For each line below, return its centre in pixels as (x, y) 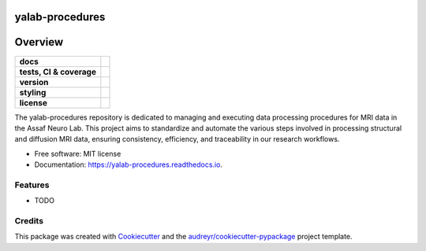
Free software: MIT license (78, 153)
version (34, 82)
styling (33, 92)
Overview (39, 42)
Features (32, 185)
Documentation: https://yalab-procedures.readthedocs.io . (128, 164)
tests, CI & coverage (58, 72)
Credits (29, 221)
